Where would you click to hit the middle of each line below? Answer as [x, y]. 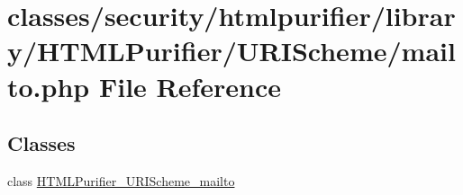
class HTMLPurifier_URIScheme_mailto [121, 180]
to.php [49, 86]
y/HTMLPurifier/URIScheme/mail [231, 51]
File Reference [190, 86]
